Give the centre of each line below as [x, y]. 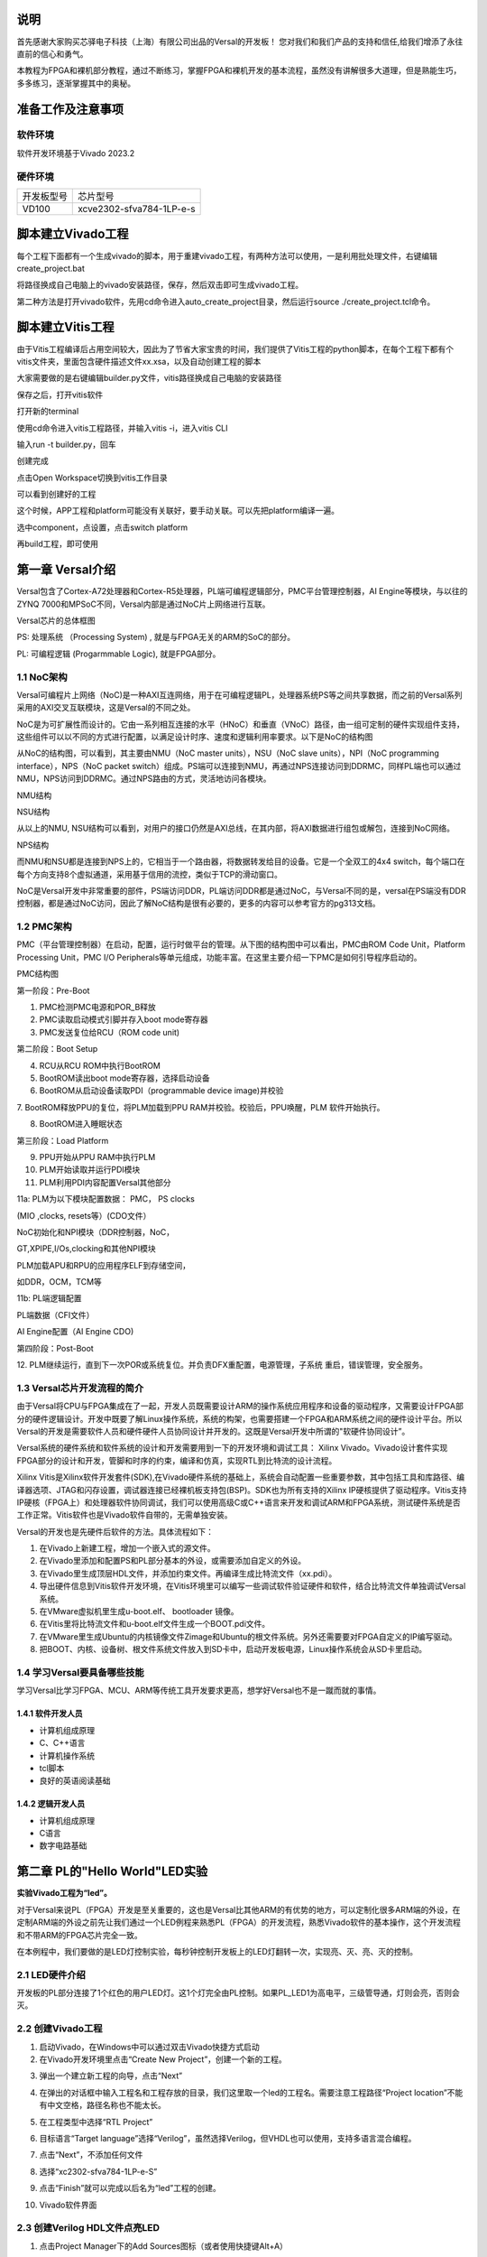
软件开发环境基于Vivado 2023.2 [76, 153]
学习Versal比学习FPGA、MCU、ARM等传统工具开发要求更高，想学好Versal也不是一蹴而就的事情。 [199, 1690]
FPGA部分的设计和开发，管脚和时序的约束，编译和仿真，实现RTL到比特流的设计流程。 [177, 1460]
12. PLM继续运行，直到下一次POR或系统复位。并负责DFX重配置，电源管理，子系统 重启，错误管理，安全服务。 [222, 1365]
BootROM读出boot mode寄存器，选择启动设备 [125, 1078]
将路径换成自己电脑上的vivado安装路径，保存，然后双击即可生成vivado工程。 [160, 285]
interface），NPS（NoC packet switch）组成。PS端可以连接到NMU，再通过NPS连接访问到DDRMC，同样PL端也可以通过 [239, 766]
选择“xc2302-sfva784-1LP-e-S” [98, 2171]
